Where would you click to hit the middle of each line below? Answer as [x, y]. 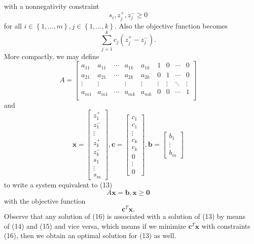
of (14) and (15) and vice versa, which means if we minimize [95, 226]
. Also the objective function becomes [171, 25]
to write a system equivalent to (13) [58, 184]
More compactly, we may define [52, 56]
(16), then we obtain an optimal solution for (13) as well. [90, 235]
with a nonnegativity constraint [52, 6]
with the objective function [45, 200]
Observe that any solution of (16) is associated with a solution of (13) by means [125, 216]
